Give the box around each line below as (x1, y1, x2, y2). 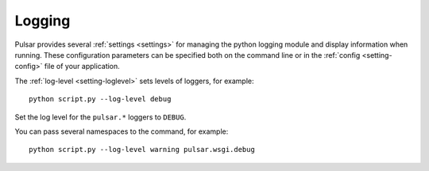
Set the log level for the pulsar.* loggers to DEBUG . (14, 112, 187, 122)
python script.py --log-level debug (29, 95, 172, 104)
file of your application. (44, 62, 121, 71)
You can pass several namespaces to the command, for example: (14, 127, 229, 136)
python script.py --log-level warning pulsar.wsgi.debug (29, 145, 256, 154)
